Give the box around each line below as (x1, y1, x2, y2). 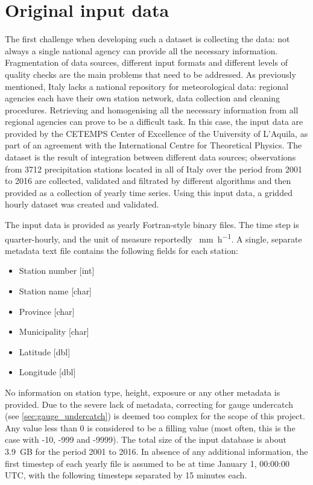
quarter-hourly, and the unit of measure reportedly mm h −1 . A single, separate (5, 230, 302, 245)
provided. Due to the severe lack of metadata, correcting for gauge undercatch (5, 398, 294, 410)
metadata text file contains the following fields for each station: (5, 244, 238, 256)
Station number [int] (19, 264, 95, 277)
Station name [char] (19, 285, 92, 297)
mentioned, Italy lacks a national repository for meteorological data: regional (5, 80, 289, 92)
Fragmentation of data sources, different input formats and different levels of (5, 56, 288, 69)
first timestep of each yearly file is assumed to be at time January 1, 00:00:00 (5, 457, 289, 469)
